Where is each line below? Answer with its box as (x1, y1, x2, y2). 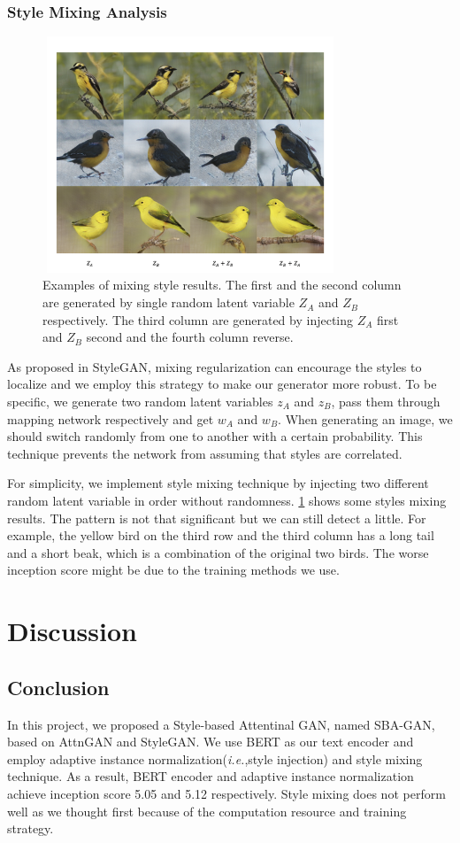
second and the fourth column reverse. (86, 328, 294, 346)
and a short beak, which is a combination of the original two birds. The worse (7, 543, 429, 561)
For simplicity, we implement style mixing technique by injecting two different (7, 474, 429, 492)
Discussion (7, 613, 137, 649)
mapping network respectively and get (7, 409, 214, 428)
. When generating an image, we (278, 409, 453, 428)
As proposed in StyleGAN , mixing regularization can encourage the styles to (7, 357, 422, 375)
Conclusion (7, 673, 110, 700)
